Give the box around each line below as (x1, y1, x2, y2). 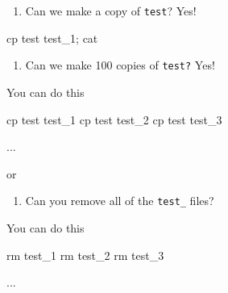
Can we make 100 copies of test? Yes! (25, 57, 215, 73)
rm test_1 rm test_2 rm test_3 (6, 246, 164, 263)
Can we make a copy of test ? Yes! (25, 2, 197, 19)
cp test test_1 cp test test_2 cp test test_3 (6, 111, 222, 128)
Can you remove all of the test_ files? (25, 192, 214, 209)
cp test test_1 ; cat (6, 29, 98, 46)
